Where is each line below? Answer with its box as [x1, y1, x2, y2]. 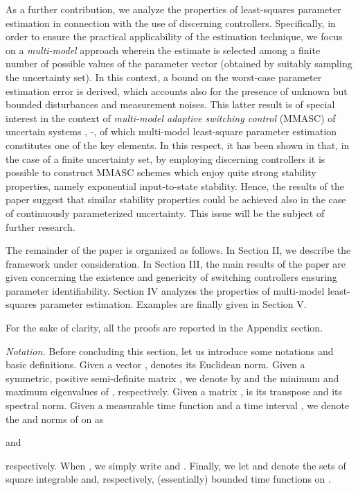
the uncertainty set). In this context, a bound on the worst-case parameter [6, 69, 322, 84]
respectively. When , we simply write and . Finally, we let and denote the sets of [6, 458, 346, 472]
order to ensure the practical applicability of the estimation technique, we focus [6, 29, 343, 44]
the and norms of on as [6, 411, 104, 426]
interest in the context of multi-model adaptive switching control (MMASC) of [6, 110, 336, 125]
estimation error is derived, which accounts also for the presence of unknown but [6, 83, 348, 98]
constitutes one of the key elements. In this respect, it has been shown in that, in [6, 137, 350, 152]
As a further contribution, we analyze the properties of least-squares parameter [6, 2, 341, 16]
